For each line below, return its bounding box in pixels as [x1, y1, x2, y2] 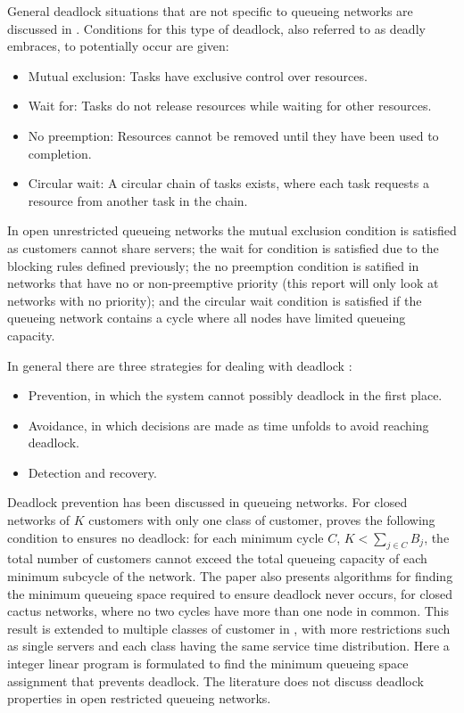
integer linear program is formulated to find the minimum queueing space [7, 654, 409, 673]
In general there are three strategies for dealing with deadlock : [7, 356, 352, 374]
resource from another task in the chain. [28, 191, 248, 209]
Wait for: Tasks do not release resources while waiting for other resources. [28, 96, 432, 115]
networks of [7, 511, 70, 529]
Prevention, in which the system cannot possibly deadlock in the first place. [28, 386, 443, 405]
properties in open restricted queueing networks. [7, 689, 271, 708]
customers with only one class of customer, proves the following [88, 511, 435, 529]
